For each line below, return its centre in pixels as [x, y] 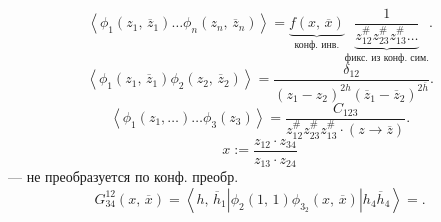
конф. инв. [317, 45]
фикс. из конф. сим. [386, 58]
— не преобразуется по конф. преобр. [123, 176]
